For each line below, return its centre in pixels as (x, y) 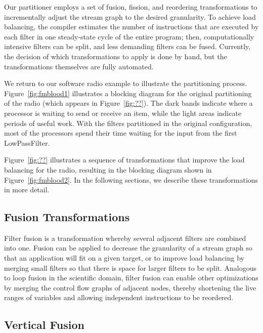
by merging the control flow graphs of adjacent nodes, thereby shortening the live (130, 287)
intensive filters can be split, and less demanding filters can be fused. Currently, (127, 46)
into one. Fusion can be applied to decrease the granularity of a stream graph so (128, 248)
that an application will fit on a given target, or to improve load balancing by (124, 258)
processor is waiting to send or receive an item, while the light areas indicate (123, 113)
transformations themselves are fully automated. (79, 66)
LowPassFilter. (27, 142)
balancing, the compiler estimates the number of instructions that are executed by (131, 27)
